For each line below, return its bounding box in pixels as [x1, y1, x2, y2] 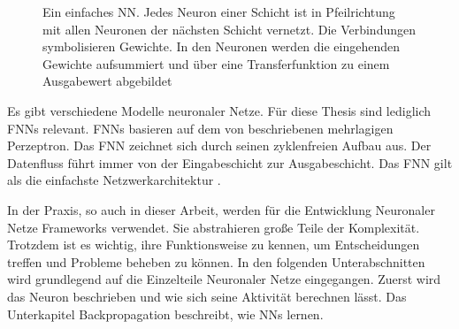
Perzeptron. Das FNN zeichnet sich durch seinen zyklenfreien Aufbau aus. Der [7, 136, 432, 155]
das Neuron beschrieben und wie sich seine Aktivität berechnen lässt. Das [7, 287, 407, 305]
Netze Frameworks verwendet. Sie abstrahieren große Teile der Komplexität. [7, 218, 420, 236]
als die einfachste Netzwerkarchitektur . [7, 171, 221, 189]
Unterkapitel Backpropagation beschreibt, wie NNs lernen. [7, 304, 324, 323]
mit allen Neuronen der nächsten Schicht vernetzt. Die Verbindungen [42, 19, 417, 38]
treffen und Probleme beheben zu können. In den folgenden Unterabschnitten [7, 252, 425, 271]
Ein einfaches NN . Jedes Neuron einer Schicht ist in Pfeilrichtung [42, 3, 395, 20]
